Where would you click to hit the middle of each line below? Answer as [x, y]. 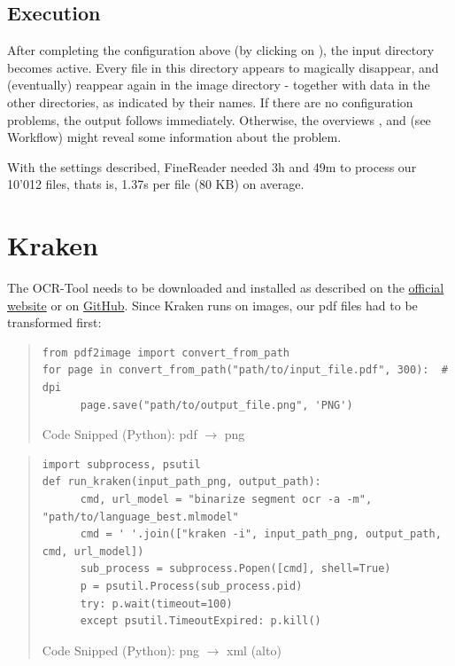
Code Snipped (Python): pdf [120, 434]
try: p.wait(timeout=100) [156, 603]
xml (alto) [254, 650]
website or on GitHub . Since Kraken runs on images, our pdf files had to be [212, 305]
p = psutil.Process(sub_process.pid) [191, 586]
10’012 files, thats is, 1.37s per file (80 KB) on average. [156, 184]
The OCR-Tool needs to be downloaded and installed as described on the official [226, 288]
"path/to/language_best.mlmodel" [140, 517]
